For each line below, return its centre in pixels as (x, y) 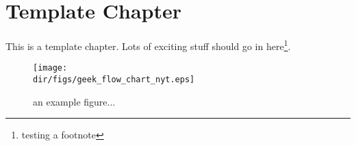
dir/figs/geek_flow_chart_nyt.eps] (114, 80)
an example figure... (74, 101)
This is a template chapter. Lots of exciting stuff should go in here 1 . (148, 45)
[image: (50, 68)
